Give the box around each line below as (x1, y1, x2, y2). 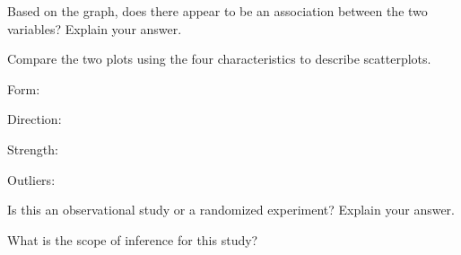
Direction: (7, 110, 62, 128)
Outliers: (7, 170, 56, 189)
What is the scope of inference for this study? (7, 230, 258, 249)
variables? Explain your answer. (7, 19, 182, 38)
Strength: (7, 139, 58, 158)
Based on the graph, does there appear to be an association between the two (7, 2, 428, 20)
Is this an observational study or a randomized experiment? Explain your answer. (7, 200, 455, 219)
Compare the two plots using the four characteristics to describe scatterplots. (7, 49, 431, 68)
